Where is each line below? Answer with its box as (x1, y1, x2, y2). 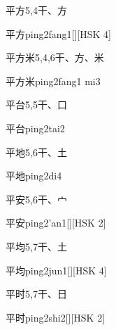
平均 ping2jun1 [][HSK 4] (6, 262, 107, 277)
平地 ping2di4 (6, 168, 62, 183)
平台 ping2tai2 (6, 120, 65, 135)
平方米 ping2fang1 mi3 (6, 73, 101, 88)
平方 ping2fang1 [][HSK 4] (6, 26, 111, 41)
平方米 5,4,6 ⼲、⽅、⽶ (6, 50, 104, 65)
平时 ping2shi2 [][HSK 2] (6, 310, 106, 324)
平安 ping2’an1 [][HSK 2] (6, 215, 106, 230)
